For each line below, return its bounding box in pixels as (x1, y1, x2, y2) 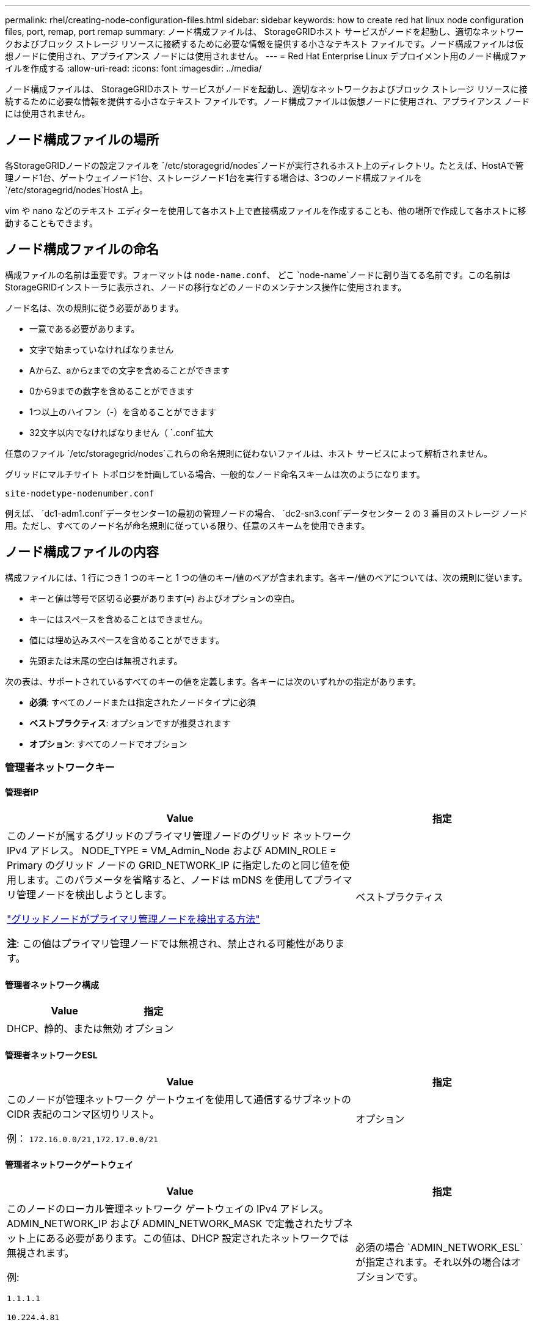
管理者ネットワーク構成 (5, 979, 99, 990)
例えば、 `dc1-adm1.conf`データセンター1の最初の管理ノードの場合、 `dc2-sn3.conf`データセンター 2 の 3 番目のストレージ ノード (5, 507, 528, 519)
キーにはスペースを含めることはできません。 (29, 613, 208, 624)
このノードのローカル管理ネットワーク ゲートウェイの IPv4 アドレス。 (7, 1202, 329, 1215)
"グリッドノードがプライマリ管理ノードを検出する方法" (7, 913, 260, 926)
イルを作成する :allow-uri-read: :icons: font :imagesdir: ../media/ (5, 63, 262, 73)
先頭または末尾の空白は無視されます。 (29, 655, 183, 666)
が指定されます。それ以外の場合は (355, 1255, 511, 1268)
